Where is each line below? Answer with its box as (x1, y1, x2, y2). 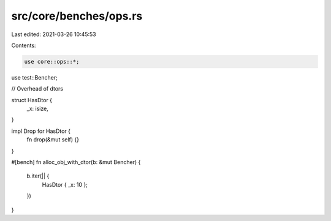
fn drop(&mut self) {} (26, 136, 80, 143)
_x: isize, (26, 105, 48, 113)
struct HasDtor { (11, 96, 52, 103)
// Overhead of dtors (11, 85, 64, 92)
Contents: (11, 42, 36, 49)
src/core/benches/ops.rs (11, 9, 143, 23)
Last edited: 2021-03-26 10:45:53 (11, 31, 96, 38)
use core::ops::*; (24, 58, 80, 65)
